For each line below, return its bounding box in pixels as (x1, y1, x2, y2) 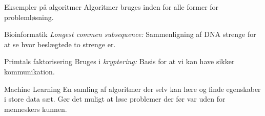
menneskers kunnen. (4, 103, 67, 114)
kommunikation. (4, 66, 55, 76)
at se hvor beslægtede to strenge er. (4, 38, 116, 49)
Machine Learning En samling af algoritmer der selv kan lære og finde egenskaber (4, 83, 261, 94)
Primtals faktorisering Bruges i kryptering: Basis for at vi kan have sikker (4, 56, 235, 67)
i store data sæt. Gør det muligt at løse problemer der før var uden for (4, 93, 226, 104)
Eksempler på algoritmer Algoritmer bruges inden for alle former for (4, 2, 219, 12)
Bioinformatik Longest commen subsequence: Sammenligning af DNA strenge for (4, 29, 256, 40)
